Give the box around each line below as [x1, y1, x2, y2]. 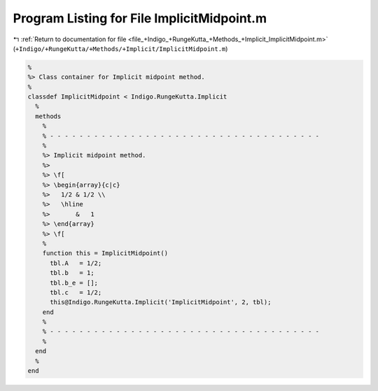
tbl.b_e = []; [50, 278, 98, 287]
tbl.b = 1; [50, 269, 94, 277]
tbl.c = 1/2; [50, 288, 102, 297]
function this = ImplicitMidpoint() [42, 249, 168, 257]
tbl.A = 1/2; [50, 259, 102, 267]
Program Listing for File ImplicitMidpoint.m [13, 10, 267, 26]
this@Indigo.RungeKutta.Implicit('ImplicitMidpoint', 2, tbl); [50, 298, 272, 306]
